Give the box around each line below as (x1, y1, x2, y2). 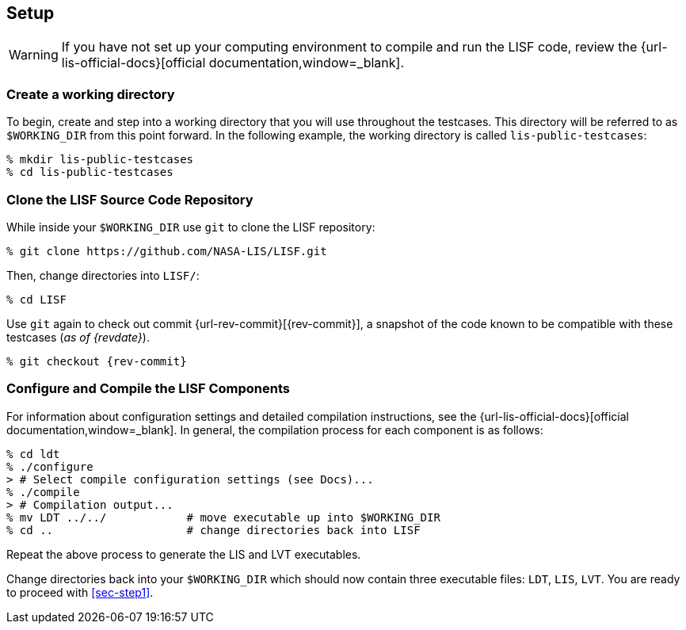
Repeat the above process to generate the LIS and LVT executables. (6, 547, 361, 561)
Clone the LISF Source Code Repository (6, 191, 253, 208)
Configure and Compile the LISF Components (6, 380, 290, 397)
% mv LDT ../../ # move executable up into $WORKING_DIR (6, 510, 440, 524)
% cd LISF (6, 292, 67, 306)
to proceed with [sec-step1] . (6, 585, 154, 599)
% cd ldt (6, 447, 60, 460)
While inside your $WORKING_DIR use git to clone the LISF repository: (6, 220, 375, 234)
